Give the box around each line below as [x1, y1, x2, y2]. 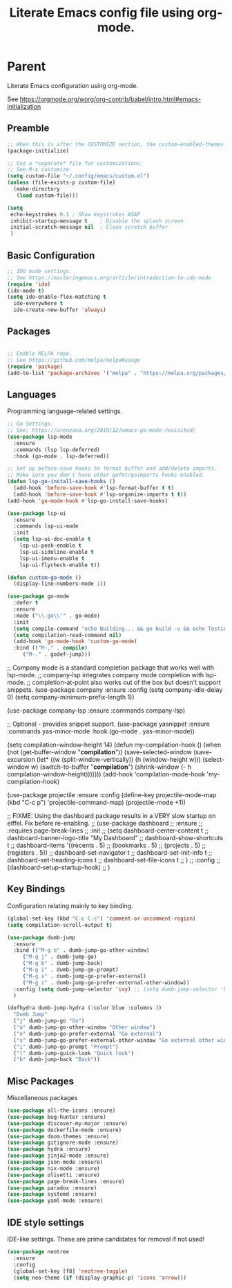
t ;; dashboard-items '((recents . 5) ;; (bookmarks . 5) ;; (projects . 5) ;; [7, 841, 206, 850]
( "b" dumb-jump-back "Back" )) [13, 1056, 100, 1063]
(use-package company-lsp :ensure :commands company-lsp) [7, 706, 186, 715]
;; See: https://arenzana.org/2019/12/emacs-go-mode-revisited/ [7, 427, 196, 434]
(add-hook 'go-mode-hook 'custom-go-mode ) [13, 638, 137, 645]
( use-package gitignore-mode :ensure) [7, 1139, 119, 1147]
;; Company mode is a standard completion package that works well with [7, 663, 214, 672]
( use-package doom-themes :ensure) [7, 1133, 110, 1140]
